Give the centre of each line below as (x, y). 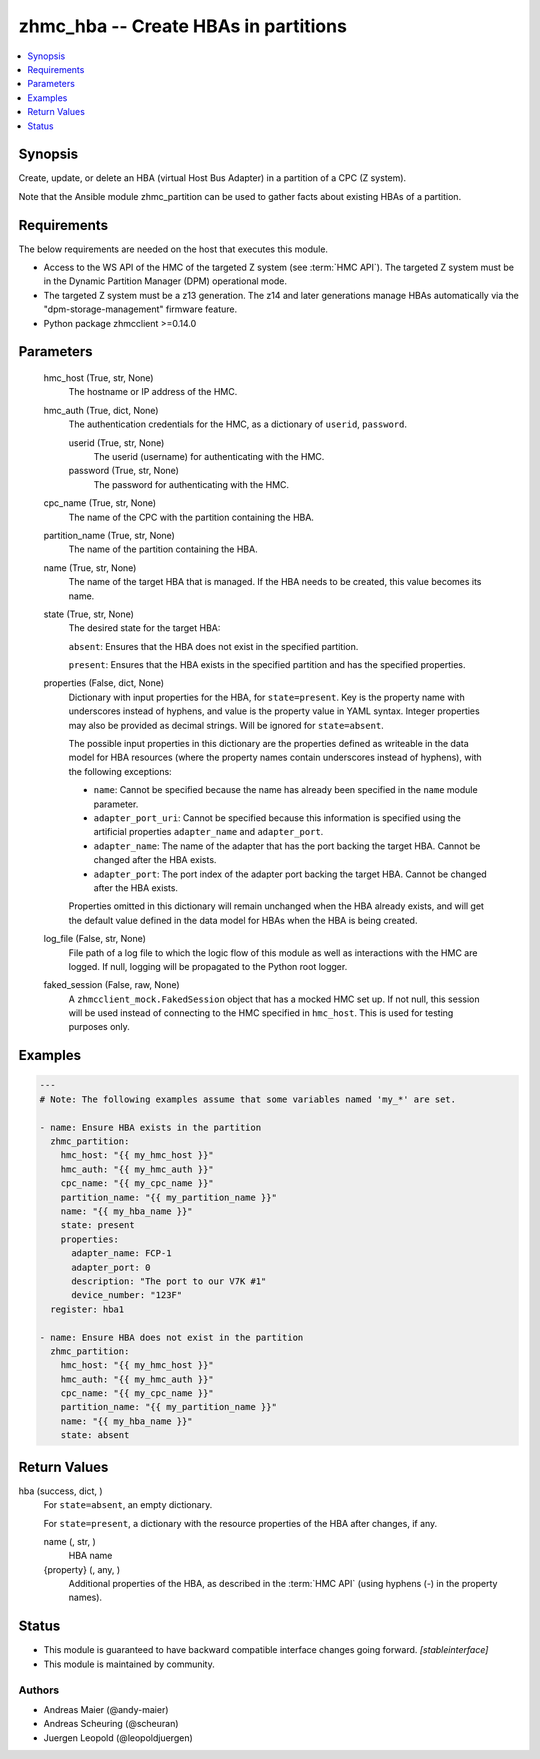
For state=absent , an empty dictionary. (128, 1505)
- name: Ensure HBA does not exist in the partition (171, 1337)
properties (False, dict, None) (104, 683)
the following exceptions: (120, 771)
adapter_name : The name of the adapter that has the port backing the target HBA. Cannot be (287, 846)
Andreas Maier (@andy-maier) (106, 1709)
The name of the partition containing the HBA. (163, 549)
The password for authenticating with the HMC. (191, 484)
